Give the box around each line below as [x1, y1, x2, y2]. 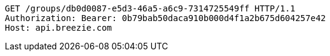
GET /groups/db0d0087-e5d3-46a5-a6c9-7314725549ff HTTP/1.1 [5, 4, 296, 13]
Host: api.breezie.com [5, 23, 112, 33]
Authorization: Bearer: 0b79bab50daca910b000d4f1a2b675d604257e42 [5, 13, 326, 23]
